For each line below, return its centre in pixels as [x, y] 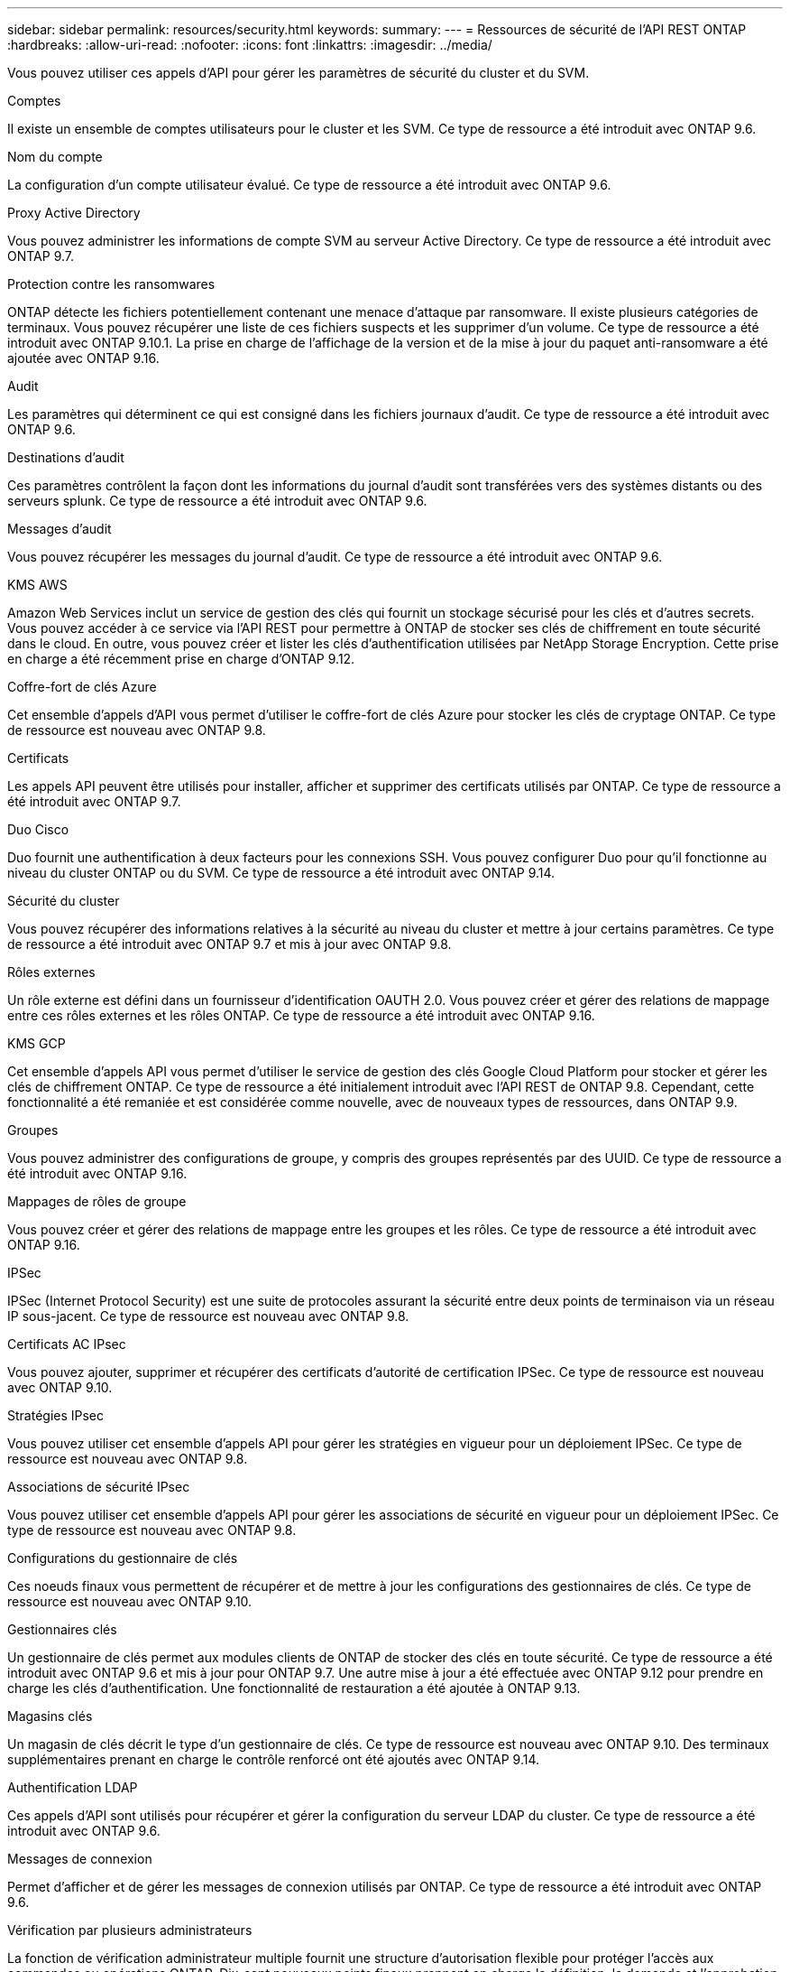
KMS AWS [37, 585]
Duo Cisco [38, 829]
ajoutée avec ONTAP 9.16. [83, 358]
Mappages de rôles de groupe [97, 1201]
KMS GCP [37, 1043]
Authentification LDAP [73, 1787]
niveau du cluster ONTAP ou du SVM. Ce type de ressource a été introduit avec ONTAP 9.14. [281, 873]
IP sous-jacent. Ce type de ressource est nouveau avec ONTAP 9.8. [208, 1316]
